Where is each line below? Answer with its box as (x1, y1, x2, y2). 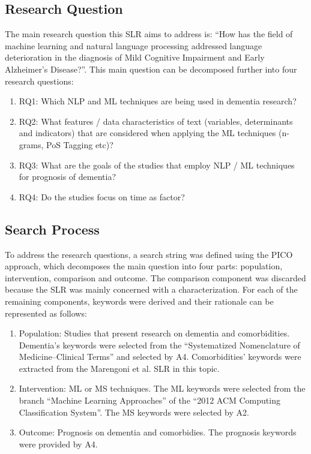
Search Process (5, 220, 100, 238)
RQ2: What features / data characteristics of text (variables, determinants (19, 115, 293, 127)
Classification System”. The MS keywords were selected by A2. (19, 405, 249, 418)
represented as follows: (5, 306, 87, 319)
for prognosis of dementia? (19, 170, 116, 183)
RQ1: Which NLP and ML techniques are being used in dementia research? (19, 95, 297, 107)
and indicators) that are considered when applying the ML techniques (19, 127, 276, 139)
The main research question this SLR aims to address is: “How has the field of (5, 28, 293, 40)
